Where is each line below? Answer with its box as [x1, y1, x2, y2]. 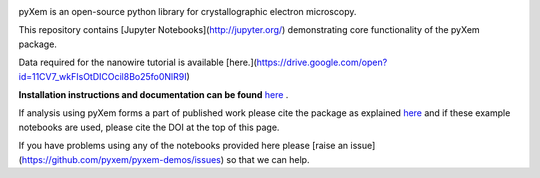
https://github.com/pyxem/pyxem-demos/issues [21, 153, 222, 165]
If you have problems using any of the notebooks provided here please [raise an [18, 140, 349, 152]
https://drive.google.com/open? [256, 56, 388, 69]
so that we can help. [226, 153, 310, 165]
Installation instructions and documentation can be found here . [18, 88, 289, 100]
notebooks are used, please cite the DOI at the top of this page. [18, 121, 280, 133]
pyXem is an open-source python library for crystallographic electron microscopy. [18, 6, 357, 17]
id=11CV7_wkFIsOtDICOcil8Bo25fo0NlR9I [18, 70, 187, 82]
